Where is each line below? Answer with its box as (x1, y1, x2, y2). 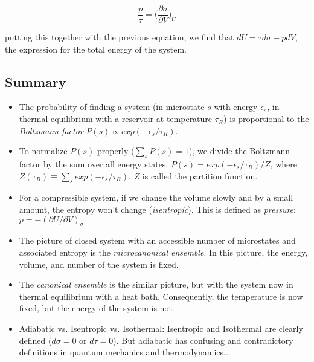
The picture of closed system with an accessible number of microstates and (19, 234, 296, 247)
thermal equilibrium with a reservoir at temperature (19, 112, 213, 125)
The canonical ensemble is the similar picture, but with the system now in (19, 278, 293, 291)
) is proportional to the (223, 112, 309, 125)
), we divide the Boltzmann (189, 144, 290, 157)
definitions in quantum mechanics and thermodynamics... (19, 346, 231, 358)
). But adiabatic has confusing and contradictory (113, 334, 293, 346)
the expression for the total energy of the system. (5, 42, 187, 55)
